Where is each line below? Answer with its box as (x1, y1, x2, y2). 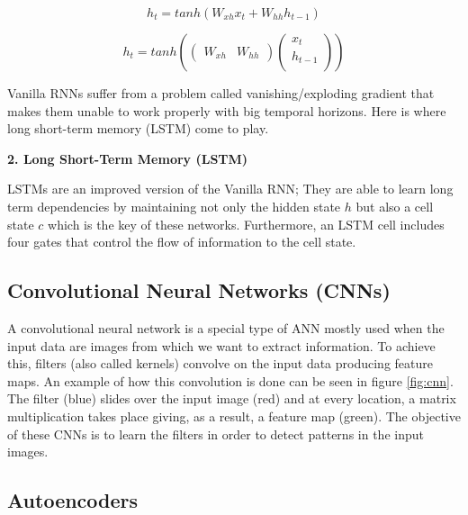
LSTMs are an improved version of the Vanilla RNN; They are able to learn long (7, 179, 454, 198)
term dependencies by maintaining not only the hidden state (7, 196, 341, 215)
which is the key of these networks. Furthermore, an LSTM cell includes (48, 214, 445, 233)
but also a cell (355, 196, 434, 215)
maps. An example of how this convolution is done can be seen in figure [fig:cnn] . (7, 371, 454, 390)
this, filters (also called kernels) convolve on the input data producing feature (7, 354, 433, 373)
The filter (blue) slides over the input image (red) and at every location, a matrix (7, 389, 456, 408)
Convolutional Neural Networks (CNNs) (7, 276, 391, 304)
